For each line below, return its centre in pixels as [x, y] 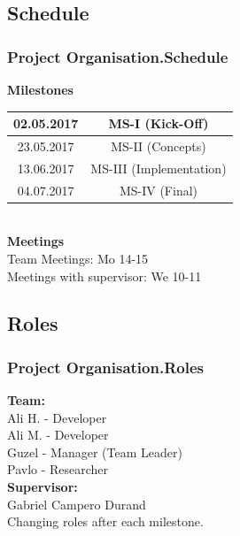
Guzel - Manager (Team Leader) [95, 452]
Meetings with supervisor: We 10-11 [105, 276]
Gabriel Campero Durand [77, 504]
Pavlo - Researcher [58, 469]
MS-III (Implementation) [159, 168]
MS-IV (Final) [159, 190]
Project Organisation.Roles [105, 367]
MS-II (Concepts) [159, 145]
